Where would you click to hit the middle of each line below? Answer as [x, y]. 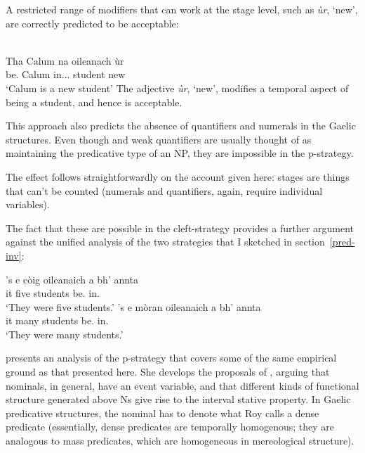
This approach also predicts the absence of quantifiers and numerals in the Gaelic [181, 126]
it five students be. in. [53, 293]
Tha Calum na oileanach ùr [65, 60]
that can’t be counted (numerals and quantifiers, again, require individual [164, 190]
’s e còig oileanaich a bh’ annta [72, 279]
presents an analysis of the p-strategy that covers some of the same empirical [171, 358]
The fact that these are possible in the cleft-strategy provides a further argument [180, 228]
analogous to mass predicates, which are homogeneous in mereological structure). [180, 441]
